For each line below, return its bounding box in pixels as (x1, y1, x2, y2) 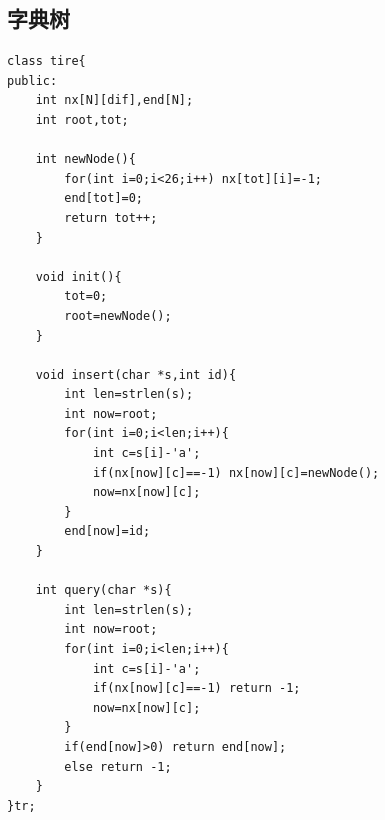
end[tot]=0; (64, 191, 144, 206)
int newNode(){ (35, 152, 136, 167)
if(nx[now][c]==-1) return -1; (92, 681, 301, 696)
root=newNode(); (64, 308, 172, 323)
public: (7, 73, 58, 88)
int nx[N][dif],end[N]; (35, 93, 194, 108)
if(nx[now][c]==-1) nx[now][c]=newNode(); (92, 465, 380, 480)
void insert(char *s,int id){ (35, 367, 237, 382)
